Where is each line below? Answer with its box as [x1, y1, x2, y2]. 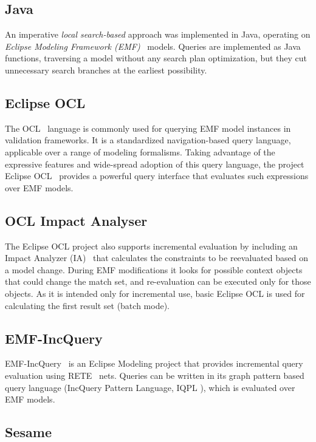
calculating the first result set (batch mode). [5, 299, 170, 311]
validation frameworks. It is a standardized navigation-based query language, [5, 134, 291, 146]
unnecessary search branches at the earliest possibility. [5, 63, 207, 76]
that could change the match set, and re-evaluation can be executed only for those [5, 275, 311, 288]
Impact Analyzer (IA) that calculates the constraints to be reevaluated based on [5, 251, 308, 264]
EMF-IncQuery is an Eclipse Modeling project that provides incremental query [5, 357, 303, 370]
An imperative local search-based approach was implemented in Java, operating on [5, 28, 311, 41]
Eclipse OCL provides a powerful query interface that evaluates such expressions [5, 169, 309, 182]
